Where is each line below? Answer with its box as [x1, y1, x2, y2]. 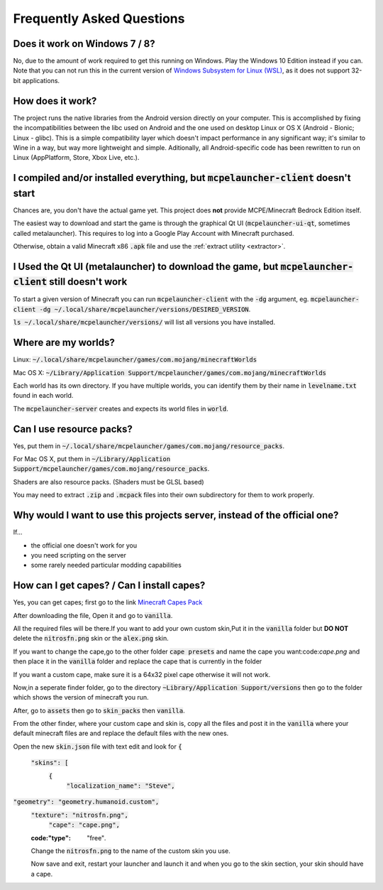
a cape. [30, 869, 53, 878]
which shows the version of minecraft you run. [13, 693, 149, 702]
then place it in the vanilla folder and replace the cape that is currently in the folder [13, 657, 262, 666]
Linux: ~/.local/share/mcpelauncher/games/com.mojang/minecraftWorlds [13, 355, 257, 364]
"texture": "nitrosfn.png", [30, 810, 129, 819]
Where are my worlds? [13, 337, 115, 349]
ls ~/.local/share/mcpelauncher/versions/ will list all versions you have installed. [13, 318, 276, 327]
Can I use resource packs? [13, 423, 133, 435]
